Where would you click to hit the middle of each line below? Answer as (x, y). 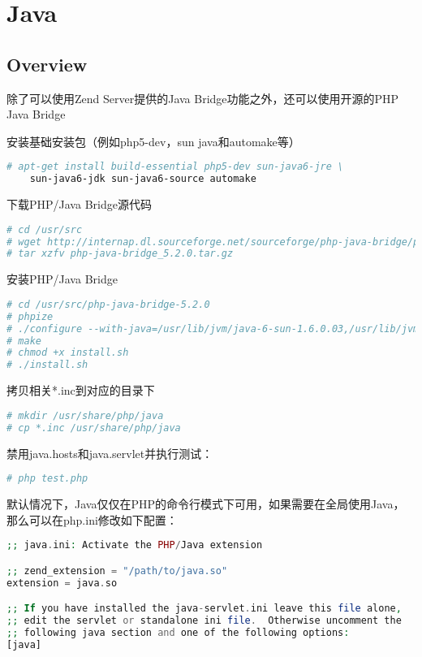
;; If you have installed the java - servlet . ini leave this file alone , (204, 609)
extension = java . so (62, 583)
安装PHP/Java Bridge (62, 279)
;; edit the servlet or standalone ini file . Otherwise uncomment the (204, 620)
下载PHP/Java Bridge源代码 (79, 204)
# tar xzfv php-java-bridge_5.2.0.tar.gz (120, 254)
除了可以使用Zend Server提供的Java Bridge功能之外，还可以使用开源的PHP (203, 98)
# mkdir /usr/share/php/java (85, 415)
